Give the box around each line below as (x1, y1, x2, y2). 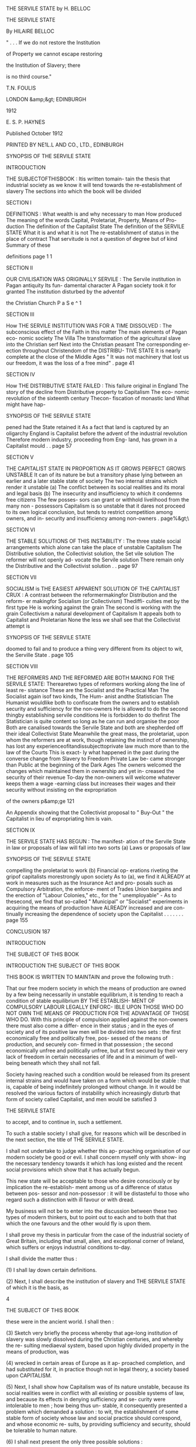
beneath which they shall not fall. (20, 1060, 101, 1066)
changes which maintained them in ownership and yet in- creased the (6, 768, 174, 774)
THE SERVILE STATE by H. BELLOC (6, 5, 91, 12)
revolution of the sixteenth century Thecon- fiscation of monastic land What (6, 395, 189, 401)
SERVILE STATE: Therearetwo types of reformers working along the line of (6, 680, 185, 687)
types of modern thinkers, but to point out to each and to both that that (6, 1214, 177, 1221)
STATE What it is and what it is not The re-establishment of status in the (6, 229, 179, 236)
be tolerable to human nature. (6, 1427, 78, 1434)
